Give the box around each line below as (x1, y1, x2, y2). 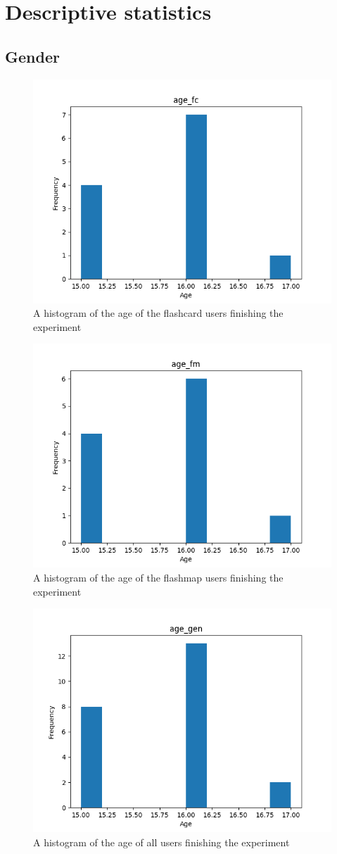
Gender (5, 45, 60, 67)
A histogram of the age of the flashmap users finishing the (33, 570, 284, 584)
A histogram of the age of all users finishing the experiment (33, 834, 290, 849)
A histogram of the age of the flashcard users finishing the (33, 306, 284, 320)
